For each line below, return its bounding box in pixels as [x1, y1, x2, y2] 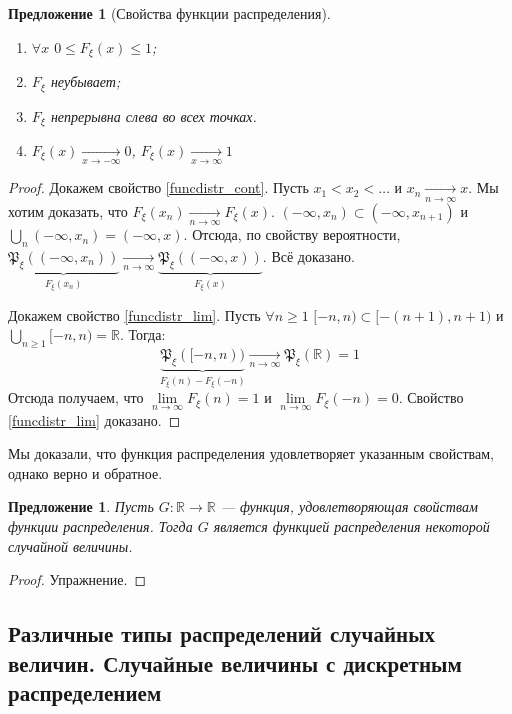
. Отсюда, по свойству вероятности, [183, 224, 401, 245]
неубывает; [50, 71, 121, 92]
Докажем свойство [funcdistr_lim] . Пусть [8, 304, 261, 325]
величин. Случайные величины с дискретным [8, 647, 462, 678]
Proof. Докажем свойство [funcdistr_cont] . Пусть [8, 177, 309, 198]
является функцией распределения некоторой [213, 516, 490, 537]
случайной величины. [8, 535, 133, 556]
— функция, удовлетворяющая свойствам [220, 496, 478, 517]
